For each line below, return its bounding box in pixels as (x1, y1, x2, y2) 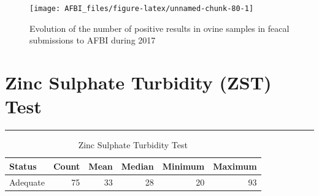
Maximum (213, 159, 257, 172)
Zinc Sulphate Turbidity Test (78, 138, 188, 151)
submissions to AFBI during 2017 (29, 34, 156, 47)
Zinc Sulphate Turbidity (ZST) (5, 70, 272, 95)
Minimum (162, 159, 205, 172)
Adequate (9, 175, 45, 188)
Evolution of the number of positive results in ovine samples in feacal (29, 21, 290, 34)
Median (121, 159, 154, 172)
